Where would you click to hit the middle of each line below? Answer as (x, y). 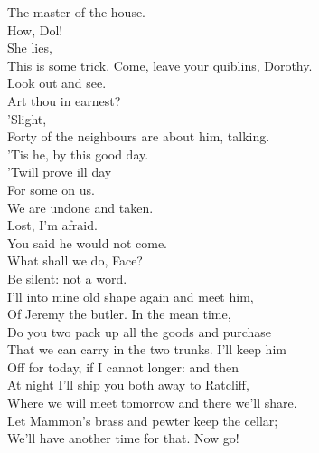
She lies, (30, 48)
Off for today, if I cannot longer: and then (123, 366)
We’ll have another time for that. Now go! (123, 438)
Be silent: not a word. (67, 278)
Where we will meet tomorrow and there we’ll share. (152, 403)
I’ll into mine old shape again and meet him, (131, 296)
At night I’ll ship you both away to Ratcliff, (128, 385)
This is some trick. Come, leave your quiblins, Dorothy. (160, 65)
